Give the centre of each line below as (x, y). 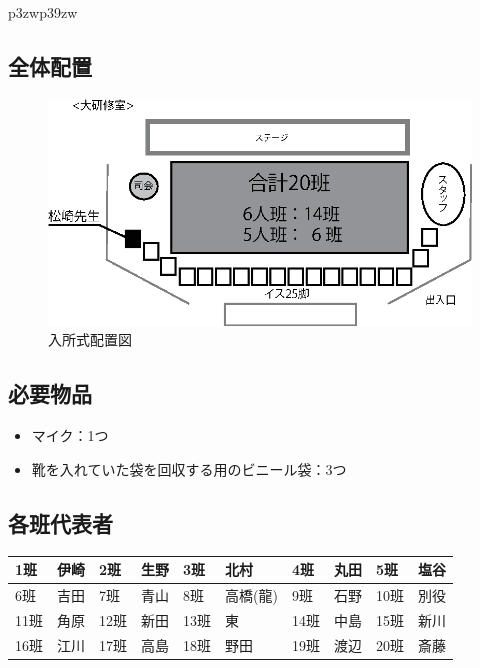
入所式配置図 (90, 339)
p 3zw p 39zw (43, 12)
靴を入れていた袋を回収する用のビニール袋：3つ (189, 468)
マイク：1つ (70, 435)
